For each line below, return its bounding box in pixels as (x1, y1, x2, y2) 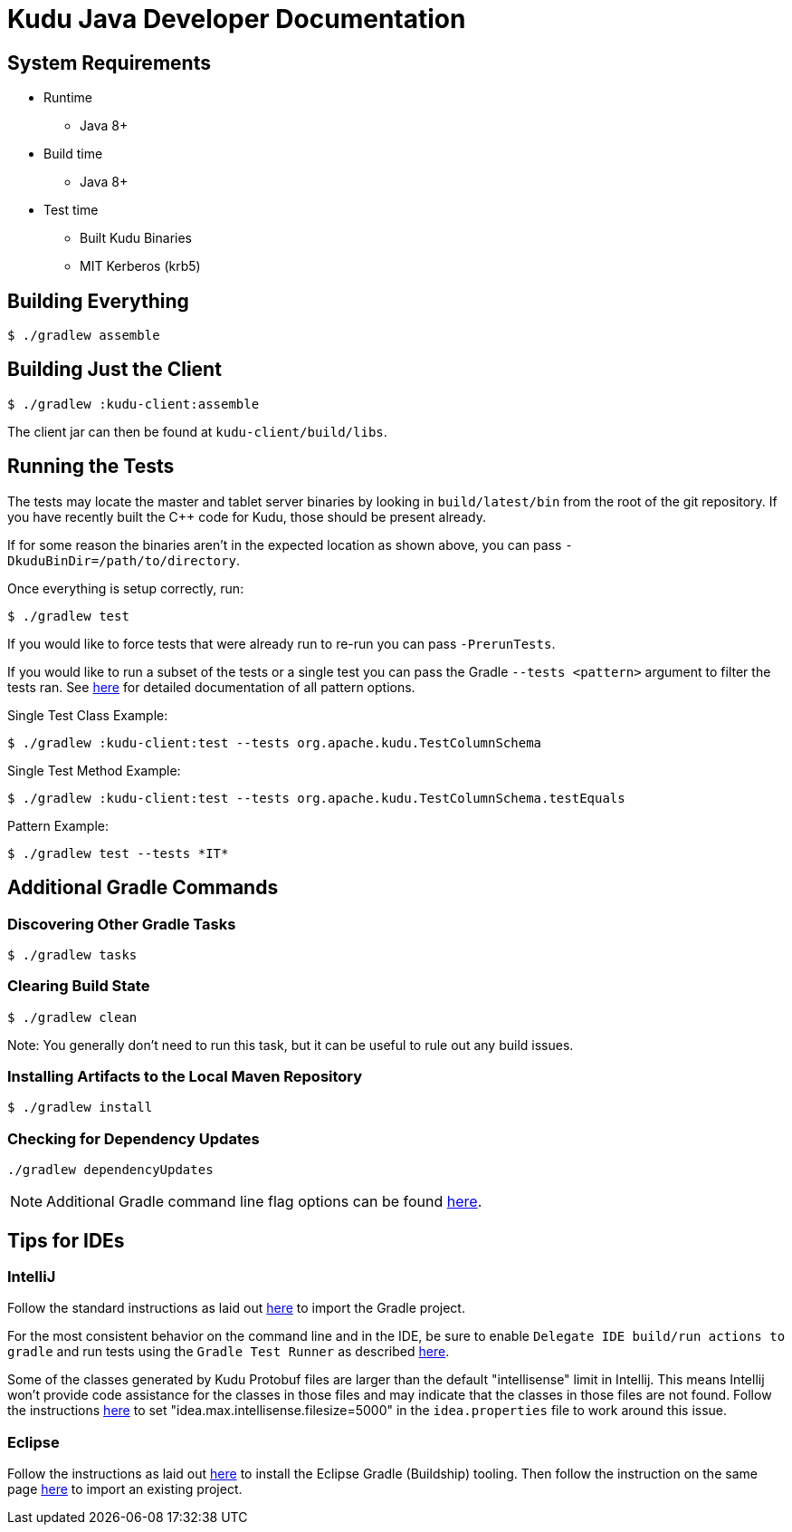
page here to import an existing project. (7, 1481, 243, 1498)
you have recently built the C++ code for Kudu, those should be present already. (7, 508, 486, 525)
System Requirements (7, 51, 211, 74)
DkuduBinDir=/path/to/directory (7, 553, 236, 568)
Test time (43, 202, 99, 218)
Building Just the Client (7, 358, 222, 381)
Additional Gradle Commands (7, 876, 279, 900)
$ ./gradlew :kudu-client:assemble (7, 396, 260, 411)
